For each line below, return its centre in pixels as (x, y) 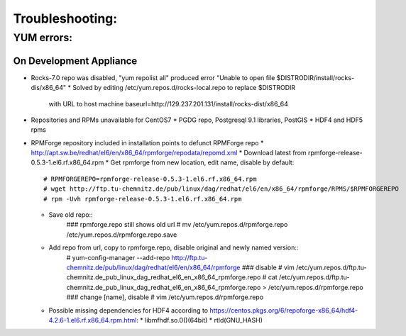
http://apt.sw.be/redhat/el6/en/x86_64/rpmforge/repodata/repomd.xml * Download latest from (169, 153)
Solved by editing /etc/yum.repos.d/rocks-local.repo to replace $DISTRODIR (184, 88)
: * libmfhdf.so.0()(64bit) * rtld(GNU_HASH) (199, 320)
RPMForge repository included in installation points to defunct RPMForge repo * (147, 142)
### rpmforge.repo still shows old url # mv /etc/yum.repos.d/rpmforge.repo (177, 225)
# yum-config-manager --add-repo (118, 257)
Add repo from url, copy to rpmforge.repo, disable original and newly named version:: (174, 247)
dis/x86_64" (49, 88)
